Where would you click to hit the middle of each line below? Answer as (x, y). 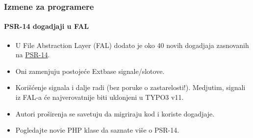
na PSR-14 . (33, 55)
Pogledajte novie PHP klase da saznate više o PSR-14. (97, 130)
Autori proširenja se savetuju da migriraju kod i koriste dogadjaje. (115, 113)
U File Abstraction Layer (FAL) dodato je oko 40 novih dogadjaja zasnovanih (132, 45)
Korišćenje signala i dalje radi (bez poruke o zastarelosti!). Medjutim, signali (130, 87)
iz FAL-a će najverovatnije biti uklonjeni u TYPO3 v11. (100, 97)
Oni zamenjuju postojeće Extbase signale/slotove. (90, 71)
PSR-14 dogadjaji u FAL (47, 26)
